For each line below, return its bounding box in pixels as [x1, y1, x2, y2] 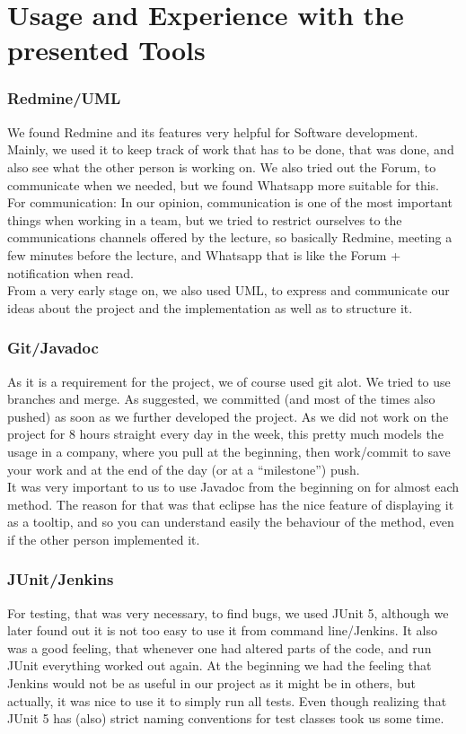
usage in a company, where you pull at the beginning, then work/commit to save [7, 441, 451, 460]
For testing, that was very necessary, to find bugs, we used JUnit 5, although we [7, 603, 449, 622]
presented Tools [7, 31, 206, 68]
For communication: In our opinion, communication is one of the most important [7, 193, 453, 212]
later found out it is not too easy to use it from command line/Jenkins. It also [7, 621, 437, 640]
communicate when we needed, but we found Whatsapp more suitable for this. [7, 175, 439, 194]
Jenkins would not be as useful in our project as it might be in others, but [7, 674, 416, 693]
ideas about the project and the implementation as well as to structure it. [7, 298, 413, 317]
